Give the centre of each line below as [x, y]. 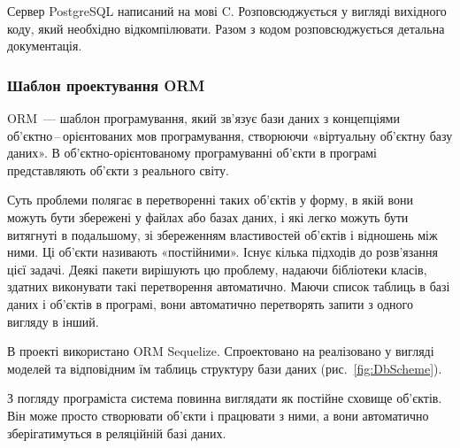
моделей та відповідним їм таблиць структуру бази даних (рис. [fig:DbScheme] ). [225, 368]
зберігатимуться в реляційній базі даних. [117, 433]
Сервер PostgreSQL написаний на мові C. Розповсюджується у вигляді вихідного [227, 11]
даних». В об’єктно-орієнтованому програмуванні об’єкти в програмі [192, 153]
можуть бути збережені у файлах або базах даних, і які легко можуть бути [208, 216]
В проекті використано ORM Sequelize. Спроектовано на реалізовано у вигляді [221, 351]
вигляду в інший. [53, 321]
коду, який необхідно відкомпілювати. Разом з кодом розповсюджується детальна [226, 28]
